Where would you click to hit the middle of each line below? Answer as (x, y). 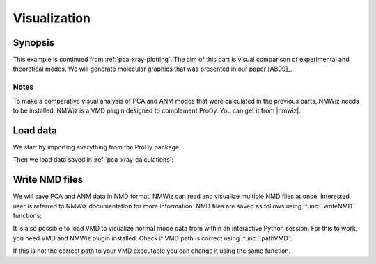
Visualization (52, 18)
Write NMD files (48, 180)
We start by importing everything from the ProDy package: (97, 147)
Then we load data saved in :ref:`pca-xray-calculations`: (93, 160)
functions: (27, 215)
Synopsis (34, 43)
